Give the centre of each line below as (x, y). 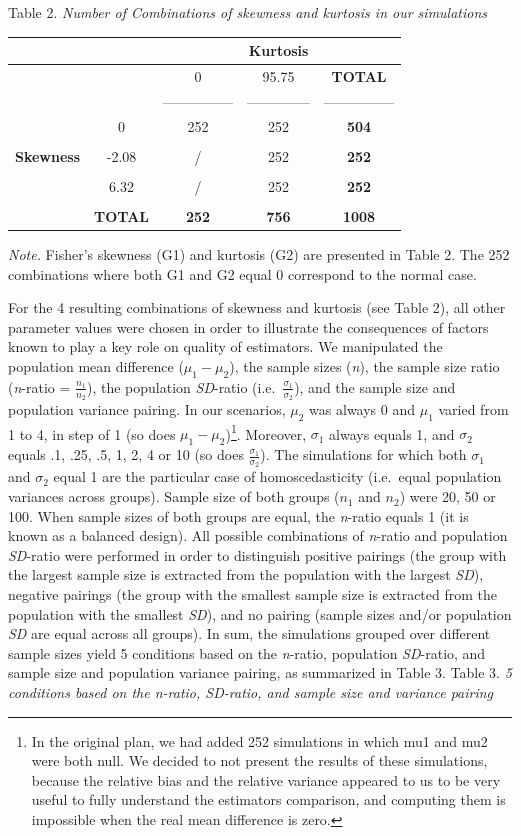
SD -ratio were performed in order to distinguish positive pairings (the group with (257, 554)
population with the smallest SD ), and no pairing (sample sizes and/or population (260, 613)
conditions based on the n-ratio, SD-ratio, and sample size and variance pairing (251, 692)
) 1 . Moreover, (266, 432)
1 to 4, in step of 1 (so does (92, 433)
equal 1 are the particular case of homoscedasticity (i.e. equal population (277, 476)
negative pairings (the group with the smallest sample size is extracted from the (253, 594)
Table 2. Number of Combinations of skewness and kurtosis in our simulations (248, 12)
